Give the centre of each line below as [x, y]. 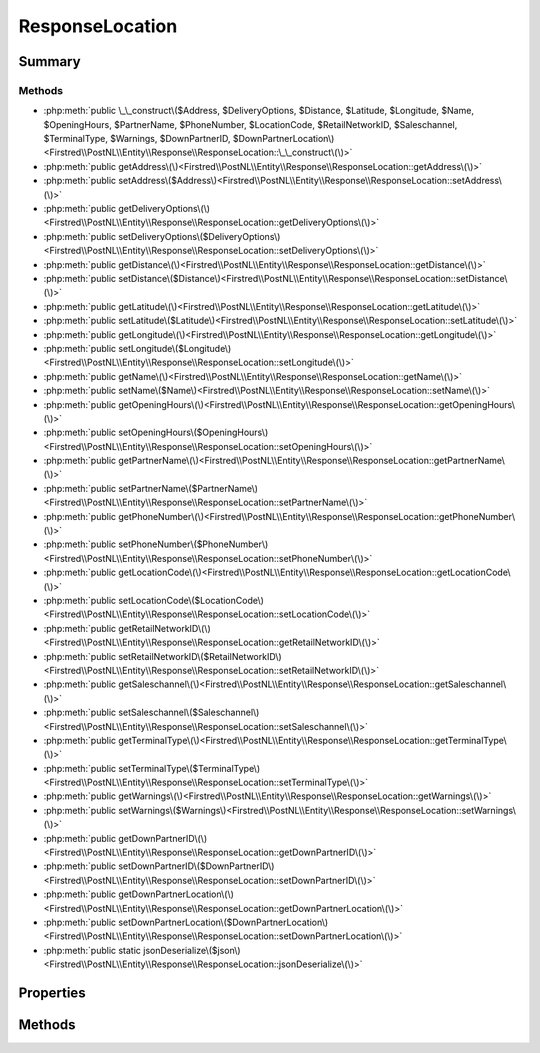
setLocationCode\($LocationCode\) [191, 600]
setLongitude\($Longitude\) [175, 348]
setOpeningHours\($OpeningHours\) [193, 432]
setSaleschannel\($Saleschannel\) [189, 712]
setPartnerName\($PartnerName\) [188, 488]
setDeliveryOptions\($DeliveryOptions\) [199, 236]
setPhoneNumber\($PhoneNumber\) [193, 544]
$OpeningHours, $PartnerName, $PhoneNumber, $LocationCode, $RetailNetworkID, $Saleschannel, [250, 124]
